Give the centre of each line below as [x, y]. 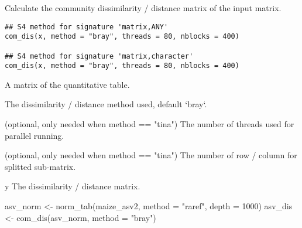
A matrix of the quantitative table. [67, 84]
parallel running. [35, 135]
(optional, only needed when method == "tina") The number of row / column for [151, 155]
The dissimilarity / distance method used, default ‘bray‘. [106, 104]
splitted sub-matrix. [40, 166]
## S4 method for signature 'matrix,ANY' [87, 27]
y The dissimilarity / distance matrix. [73, 186]
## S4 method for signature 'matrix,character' [99, 56]
